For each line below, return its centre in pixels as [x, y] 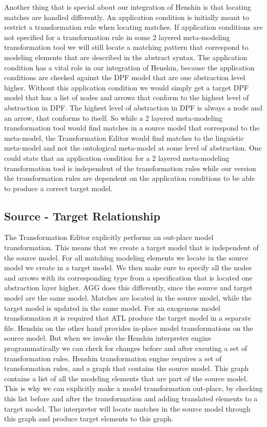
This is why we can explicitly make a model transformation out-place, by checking [133, 388]
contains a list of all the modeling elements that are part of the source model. [126, 378]
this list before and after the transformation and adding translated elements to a [131, 398]
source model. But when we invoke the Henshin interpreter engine [108, 338]
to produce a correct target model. [58, 188]
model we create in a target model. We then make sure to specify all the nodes [128, 267]
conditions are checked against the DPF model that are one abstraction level [125, 77]
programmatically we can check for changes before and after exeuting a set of [126, 348]
